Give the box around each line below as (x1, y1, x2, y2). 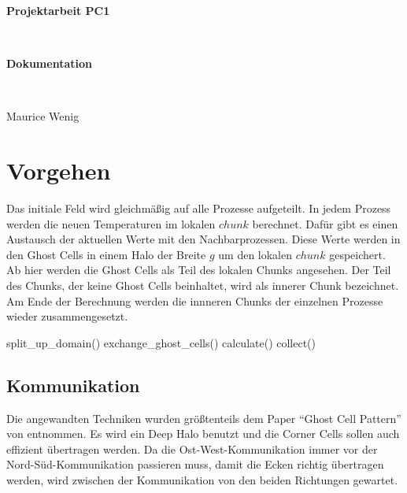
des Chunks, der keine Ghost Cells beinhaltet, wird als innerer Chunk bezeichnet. (6, 277, 399, 294)
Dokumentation (6, 55, 92, 72)
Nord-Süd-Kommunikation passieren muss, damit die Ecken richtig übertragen (6, 456, 384, 473)
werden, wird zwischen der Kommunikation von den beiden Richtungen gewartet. (6, 472, 398, 488)
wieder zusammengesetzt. (6, 308, 128, 324)
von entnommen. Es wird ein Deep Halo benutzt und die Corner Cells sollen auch (6, 425, 400, 442)
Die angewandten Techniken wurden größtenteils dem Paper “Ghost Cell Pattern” (6, 410, 401, 426)
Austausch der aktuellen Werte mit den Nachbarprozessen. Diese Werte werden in (6, 231, 401, 247)
